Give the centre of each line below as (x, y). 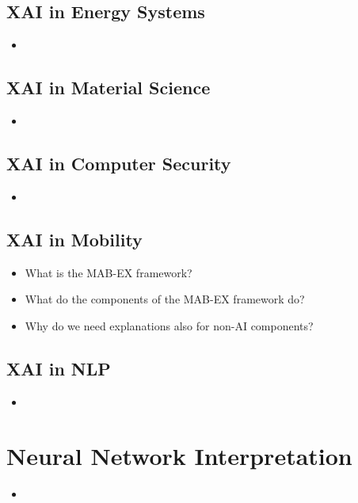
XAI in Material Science (109, 88)
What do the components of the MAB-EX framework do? (165, 299)
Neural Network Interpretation (179, 456)
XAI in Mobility (74, 239)
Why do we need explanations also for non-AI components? (169, 325)
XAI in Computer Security (119, 163)
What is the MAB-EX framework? (109, 272)
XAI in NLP (59, 368)
